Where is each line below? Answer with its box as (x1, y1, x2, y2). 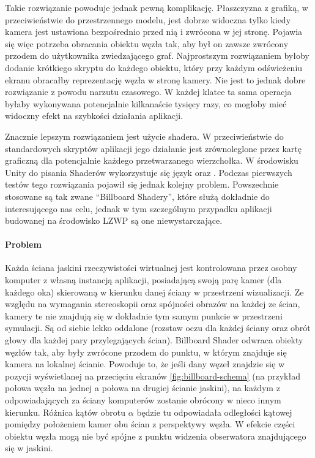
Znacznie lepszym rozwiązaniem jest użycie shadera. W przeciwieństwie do (5, 129, 284, 142)
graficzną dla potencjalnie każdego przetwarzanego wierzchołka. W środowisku (5, 154, 298, 167)
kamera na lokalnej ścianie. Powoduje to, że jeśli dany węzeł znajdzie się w (5, 357, 285, 370)
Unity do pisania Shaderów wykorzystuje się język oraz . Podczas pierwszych (5, 166, 292, 178)
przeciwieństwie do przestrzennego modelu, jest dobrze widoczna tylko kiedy (5, 13, 291, 26)
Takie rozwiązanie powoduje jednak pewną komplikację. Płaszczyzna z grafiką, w (5, 1, 308, 13)
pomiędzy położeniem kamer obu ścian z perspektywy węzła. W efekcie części (5, 418, 295, 430)
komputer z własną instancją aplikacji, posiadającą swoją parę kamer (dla (5, 273, 282, 286)
